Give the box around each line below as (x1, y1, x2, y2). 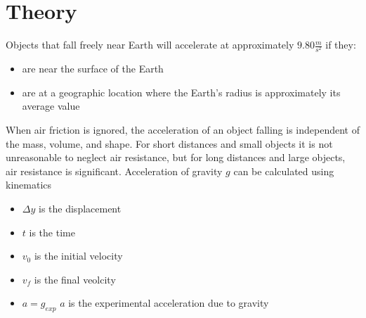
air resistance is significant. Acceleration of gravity (6, 163, 223, 178)
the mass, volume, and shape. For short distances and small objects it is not (6, 136, 333, 151)
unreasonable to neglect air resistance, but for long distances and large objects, (6, 150, 346, 165)
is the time (29, 224, 75, 239)
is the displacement (39, 201, 122, 216)
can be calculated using (233, 163, 334, 178)
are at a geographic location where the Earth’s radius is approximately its (22, 84, 341, 99)
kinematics (6, 177, 52, 192)
